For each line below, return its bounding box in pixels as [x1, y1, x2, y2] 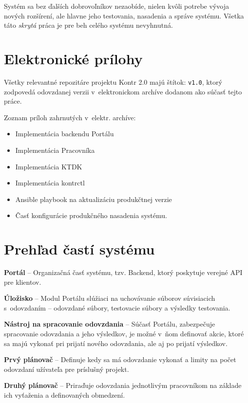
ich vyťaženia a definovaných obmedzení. [4, 389, 125, 400]
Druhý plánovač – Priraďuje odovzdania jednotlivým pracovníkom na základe [4, 380, 242, 390]
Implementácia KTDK [15, 161, 82, 171]
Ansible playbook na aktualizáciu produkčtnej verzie [15, 194, 172, 204]
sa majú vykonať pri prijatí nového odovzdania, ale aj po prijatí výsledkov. [4, 338, 228, 348]
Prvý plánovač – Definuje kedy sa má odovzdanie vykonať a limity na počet [4, 354, 236, 365]
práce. [4, 96, 22, 106]
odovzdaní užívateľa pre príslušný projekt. [4, 364, 129, 374]
